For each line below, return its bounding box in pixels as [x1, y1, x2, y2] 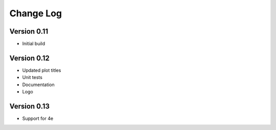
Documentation [22, 82, 55, 88]
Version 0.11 [9, 27, 49, 36]
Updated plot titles [22, 67, 61, 73]
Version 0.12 [9, 54, 50, 62]
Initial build [22, 41, 45, 47]
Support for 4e [22, 115, 54, 122]
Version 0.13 [9, 102, 50, 111]
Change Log [9, 8, 62, 19]
